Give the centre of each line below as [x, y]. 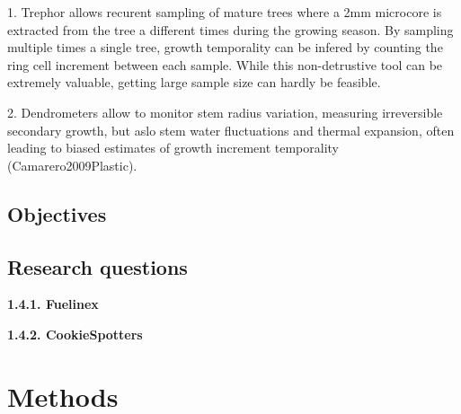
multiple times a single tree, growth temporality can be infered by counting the [225, 47]
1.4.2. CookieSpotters [75, 334]
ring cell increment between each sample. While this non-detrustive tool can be [225, 64]
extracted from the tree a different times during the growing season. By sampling [230, 29]
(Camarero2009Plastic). [72, 165]
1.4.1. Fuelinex [53, 304]
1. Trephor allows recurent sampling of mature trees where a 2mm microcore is [225, 12]
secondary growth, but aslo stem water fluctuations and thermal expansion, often [231, 130]
